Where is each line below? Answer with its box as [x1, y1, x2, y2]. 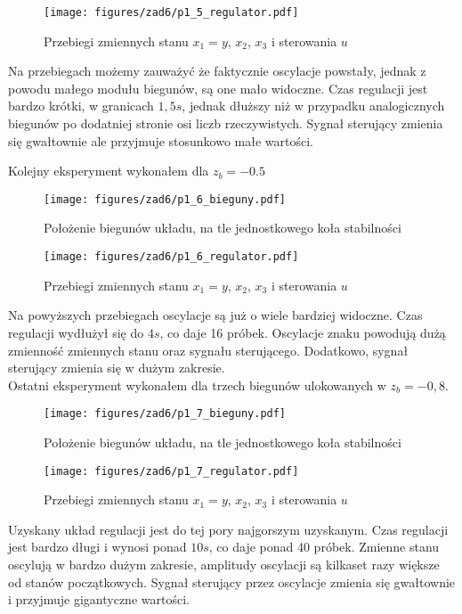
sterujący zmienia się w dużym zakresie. [8, 358, 225, 377]
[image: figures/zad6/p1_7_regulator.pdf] [44, 464, 299, 478]
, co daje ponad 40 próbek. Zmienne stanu [208, 537, 440, 556]
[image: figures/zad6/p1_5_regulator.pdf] [44, 6, 299, 19]
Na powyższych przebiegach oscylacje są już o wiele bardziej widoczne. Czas [8, 306, 423, 324]
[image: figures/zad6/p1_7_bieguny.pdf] [44, 407, 287, 421]
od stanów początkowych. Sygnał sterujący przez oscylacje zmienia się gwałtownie [8, 572, 456, 591]
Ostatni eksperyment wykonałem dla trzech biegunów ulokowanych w [8, 375, 386, 394]
